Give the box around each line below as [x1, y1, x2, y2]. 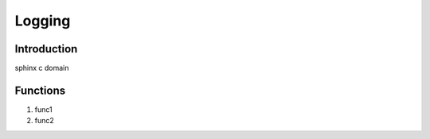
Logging [14, 12, 71, 29]
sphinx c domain [14, 64, 69, 73]
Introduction [14, 42, 78, 56]
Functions [14, 83, 66, 97]
